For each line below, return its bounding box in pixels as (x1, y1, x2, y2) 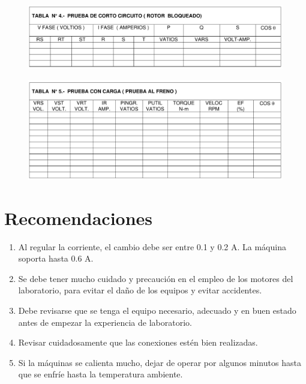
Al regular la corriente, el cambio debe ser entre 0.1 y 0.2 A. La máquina (18, 240, 286, 253)
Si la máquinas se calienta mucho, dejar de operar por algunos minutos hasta (18, 356, 301, 368)
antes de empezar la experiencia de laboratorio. (18, 316, 192, 328)
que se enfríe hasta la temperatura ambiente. (18, 368, 183, 380)
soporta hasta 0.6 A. (18, 252, 94, 265)
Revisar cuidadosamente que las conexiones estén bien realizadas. (18, 336, 258, 349)
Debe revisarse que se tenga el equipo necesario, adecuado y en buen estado (18, 304, 296, 316)
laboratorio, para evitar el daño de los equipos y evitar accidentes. (18, 284, 262, 296)
